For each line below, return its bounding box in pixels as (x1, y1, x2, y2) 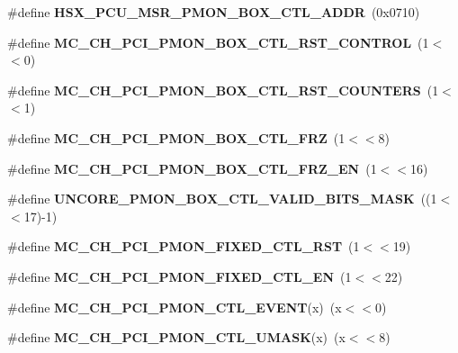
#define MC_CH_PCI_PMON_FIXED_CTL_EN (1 (7, 267, 352, 285)
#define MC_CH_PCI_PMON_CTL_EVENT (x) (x (7, 297, 342, 316)
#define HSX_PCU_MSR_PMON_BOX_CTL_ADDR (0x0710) (7, 3, 420, 21)
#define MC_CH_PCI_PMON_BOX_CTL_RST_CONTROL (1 (7, 32, 429, 51)
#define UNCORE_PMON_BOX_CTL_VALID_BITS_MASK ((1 (7, 189, 437, 208)
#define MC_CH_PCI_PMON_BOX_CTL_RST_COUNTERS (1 (7, 80, 439, 99)
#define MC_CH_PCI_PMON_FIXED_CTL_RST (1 (7, 237, 360, 256)
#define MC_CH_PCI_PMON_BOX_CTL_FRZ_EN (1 (7, 158, 377, 177)
